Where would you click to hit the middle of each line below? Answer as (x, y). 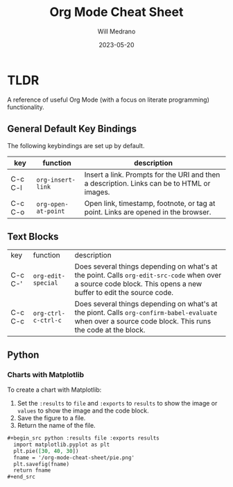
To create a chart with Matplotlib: (54, 390)
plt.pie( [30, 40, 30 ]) (46, 451)
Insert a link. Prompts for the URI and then (152, 175)
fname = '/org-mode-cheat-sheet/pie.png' (74, 457)
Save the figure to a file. (51, 418)
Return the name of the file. (56, 425)
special (45, 283)
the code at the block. (110, 330)
